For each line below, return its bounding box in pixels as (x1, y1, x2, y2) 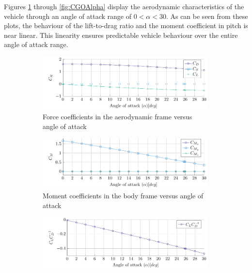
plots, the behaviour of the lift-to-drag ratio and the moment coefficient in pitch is (4, 20, 248, 31)
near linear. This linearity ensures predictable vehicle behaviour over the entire (4, 30, 238, 40)
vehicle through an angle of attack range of (4, 11, 131, 21)
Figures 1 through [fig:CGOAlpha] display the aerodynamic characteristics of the (4, 1, 244, 11)
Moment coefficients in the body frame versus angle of (43, 191, 204, 201)
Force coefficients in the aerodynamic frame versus (43, 112, 192, 122)
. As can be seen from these (166, 11, 248, 21)
